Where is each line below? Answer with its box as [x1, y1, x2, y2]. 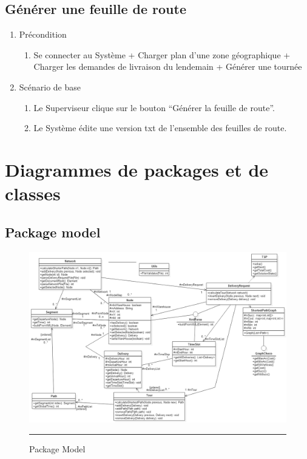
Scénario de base [19, 80, 81, 93]
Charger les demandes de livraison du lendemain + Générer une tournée [33, 60, 302, 73]
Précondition [19, 28, 67, 41]
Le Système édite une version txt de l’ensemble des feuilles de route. [33, 121, 287, 134]
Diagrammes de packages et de [5, 157, 269, 182]
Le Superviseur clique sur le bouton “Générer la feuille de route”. [33, 101, 275, 114]
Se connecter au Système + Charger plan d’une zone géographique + [33, 48, 291, 61]
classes [5, 181, 61, 206]
